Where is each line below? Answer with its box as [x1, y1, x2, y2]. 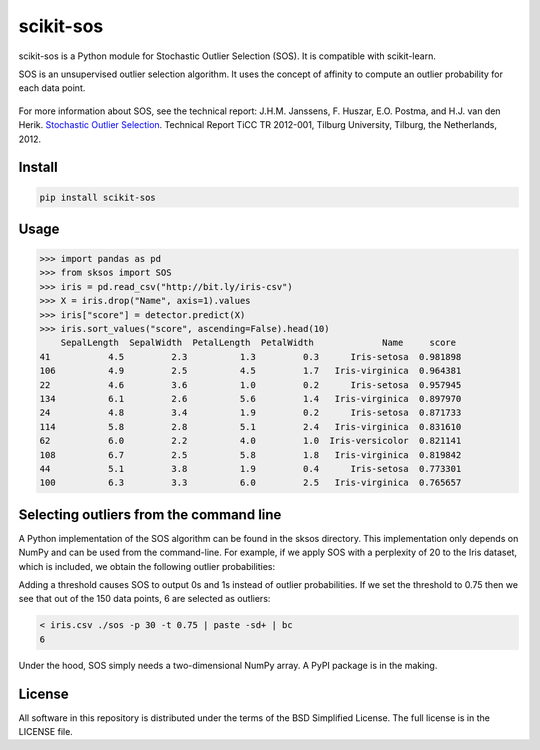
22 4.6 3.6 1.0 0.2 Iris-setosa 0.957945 [39, 379, 462, 390]
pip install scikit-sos [39, 191, 157, 203]
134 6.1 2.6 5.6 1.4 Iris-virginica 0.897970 [39, 393, 462, 404]
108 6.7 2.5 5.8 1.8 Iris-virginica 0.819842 [39, 449, 462, 460]
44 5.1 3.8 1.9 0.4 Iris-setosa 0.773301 [39, 463, 462, 474]
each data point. [18, 82, 86, 94]
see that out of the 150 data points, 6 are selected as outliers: [18, 593, 271, 605]
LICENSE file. [18, 726, 74, 738]
